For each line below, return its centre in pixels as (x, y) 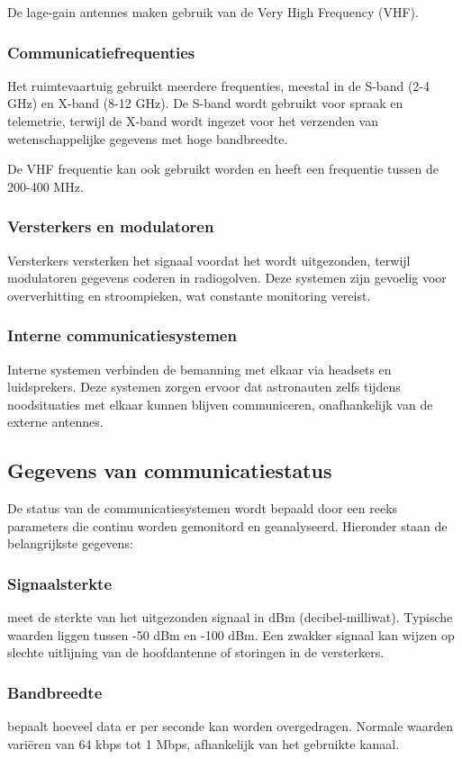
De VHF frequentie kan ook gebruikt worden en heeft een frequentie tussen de (223, 169)
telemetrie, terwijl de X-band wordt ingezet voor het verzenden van (193, 121)
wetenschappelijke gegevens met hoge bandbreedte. (148, 138)
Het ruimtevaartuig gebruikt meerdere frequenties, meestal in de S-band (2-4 (218, 85)
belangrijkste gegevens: (70, 543)
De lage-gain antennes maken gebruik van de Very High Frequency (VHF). (213, 12)
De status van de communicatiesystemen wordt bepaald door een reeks (203, 508)
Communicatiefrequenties (101, 52)
